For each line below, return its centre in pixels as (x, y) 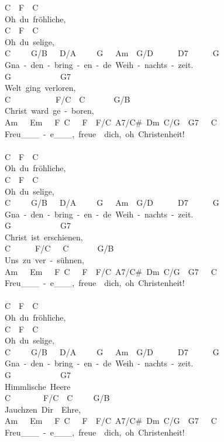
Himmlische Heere (38, 386)
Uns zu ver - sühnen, (44, 260)
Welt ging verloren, (40, 88)
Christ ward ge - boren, (49, 110)
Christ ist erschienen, (44, 237)
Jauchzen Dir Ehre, (43, 409)
